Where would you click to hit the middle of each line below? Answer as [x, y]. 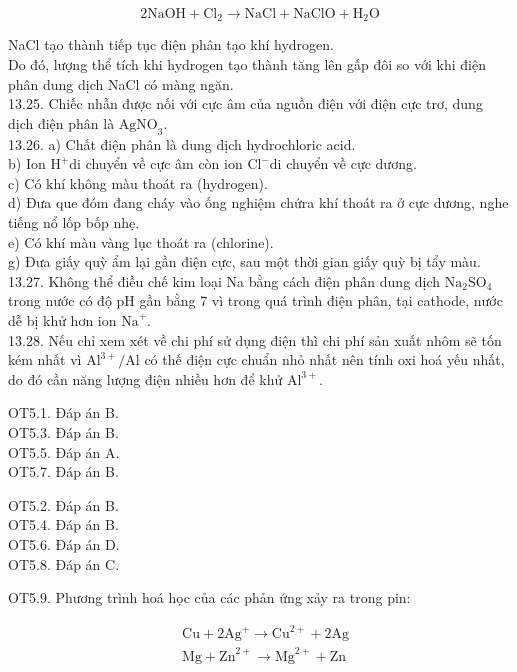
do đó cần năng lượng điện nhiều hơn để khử [145, 378]
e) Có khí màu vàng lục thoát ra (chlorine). [141, 241]
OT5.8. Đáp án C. [64, 563]
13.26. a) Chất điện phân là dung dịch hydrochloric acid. [182, 143]
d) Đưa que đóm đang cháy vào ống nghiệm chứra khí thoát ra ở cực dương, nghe [258, 202]
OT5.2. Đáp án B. [63, 504]
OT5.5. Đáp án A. [64, 451]
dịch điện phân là [61, 122]
